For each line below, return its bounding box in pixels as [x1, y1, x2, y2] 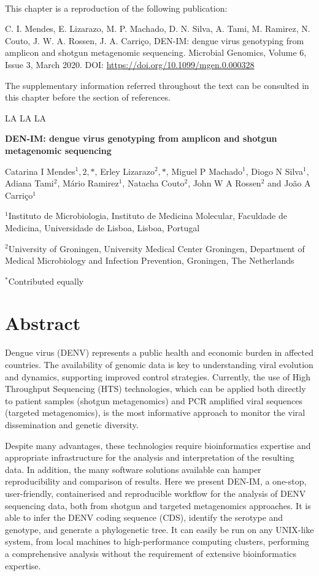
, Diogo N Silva [245, 164, 303, 177]
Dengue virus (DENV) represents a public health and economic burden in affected [5, 346, 314, 359]
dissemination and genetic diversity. [5, 418, 139, 431]
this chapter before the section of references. [5, 91, 171, 104]
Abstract [5, 310, 81, 336]
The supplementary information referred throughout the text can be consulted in [5, 79, 309, 91]
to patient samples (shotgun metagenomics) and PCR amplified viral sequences [5, 394, 303, 407]
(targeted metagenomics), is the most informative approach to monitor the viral [5, 406, 306, 419]
